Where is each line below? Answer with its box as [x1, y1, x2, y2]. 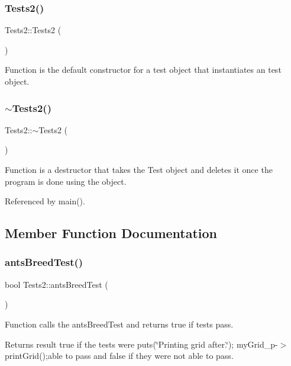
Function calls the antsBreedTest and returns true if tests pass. [5, 317, 234, 330]
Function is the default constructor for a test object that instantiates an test [5, 63, 282, 76]
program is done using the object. [5, 175, 127, 187]
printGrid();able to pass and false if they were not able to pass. [5, 349, 234, 362]
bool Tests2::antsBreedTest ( [5, 278, 108, 290]
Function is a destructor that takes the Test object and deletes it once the [5, 163, 273, 175]
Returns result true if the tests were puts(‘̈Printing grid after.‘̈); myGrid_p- [5, 338, 278, 350]
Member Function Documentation [5, 224, 218, 242]
